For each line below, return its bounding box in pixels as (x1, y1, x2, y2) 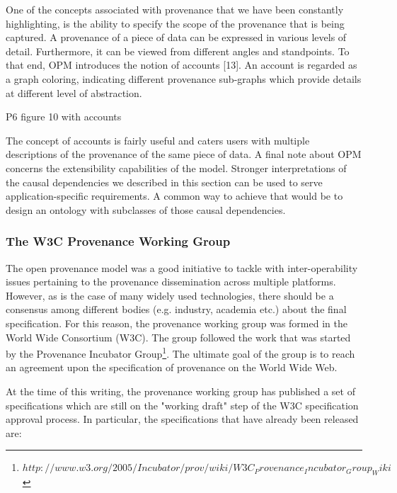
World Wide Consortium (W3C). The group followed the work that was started (6, 329, 351, 344)
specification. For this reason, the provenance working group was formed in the (6, 315, 347, 330)
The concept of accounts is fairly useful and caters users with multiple (6, 132, 310, 147)
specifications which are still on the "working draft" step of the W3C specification (6, 397, 359, 412)
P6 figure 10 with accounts (6, 109, 122, 124)
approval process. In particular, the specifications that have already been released (6, 412, 359, 426)
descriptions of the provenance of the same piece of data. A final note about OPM (6, 147, 362, 161)
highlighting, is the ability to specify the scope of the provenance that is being (6, 16, 345, 30)
